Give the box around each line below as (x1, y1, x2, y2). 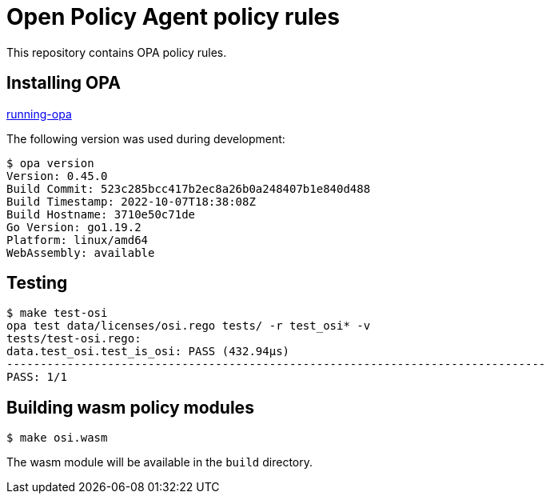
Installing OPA (6, 73, 121, 94)
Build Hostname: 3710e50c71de (6, 207, 196, 221)
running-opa (6, 106, 72, 121)
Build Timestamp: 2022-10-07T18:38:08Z (6, 194, 256, 208)
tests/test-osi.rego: (6, 332, 141, 346)
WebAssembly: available (6, 246, 155, 259)
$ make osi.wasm (6, 431, 108, 445)
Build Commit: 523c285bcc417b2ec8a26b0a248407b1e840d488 (6, 182, 371, 195)
